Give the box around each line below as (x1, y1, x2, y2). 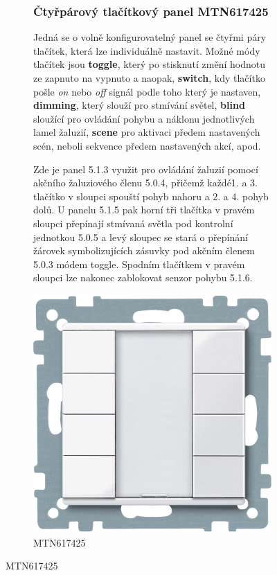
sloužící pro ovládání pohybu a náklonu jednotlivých (33, 111, 255, 125)
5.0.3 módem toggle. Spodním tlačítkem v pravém (33, 256, 245, 271)
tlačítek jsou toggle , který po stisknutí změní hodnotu (33, 57, 266, 71)
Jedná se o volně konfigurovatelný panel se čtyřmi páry (33, 30, 267, 44)
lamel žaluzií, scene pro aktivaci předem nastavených (33, 125, 260, 139)
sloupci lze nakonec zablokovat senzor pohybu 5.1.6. (33, 270, 253, 285)
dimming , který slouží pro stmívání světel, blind (33, 98, 245, 112)
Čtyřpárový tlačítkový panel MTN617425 (33, 2, 269, 19)
